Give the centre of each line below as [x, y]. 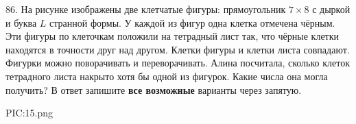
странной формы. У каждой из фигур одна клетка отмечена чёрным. [192, 22]
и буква [21, 22]
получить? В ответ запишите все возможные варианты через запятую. [154, 89]
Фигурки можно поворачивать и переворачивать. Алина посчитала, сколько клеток [178, 63]
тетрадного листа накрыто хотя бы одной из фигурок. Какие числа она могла [167, 76]
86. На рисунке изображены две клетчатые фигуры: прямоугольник [146, 9]
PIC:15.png [29, 113]
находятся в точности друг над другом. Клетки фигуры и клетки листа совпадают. [178, 49]
